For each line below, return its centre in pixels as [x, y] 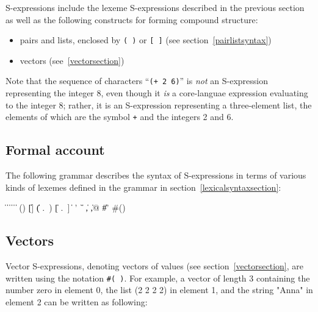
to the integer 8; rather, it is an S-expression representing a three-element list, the [159, 105]
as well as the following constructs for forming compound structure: [132, 19]
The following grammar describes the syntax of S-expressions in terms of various [156, 175]
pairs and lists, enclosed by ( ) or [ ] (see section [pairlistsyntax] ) [146, 40]
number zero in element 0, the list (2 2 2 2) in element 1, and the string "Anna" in [159, 290]
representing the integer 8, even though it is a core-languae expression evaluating [157, 93]
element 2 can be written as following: [77, 301]
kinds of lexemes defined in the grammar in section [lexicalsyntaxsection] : [143, 187]
